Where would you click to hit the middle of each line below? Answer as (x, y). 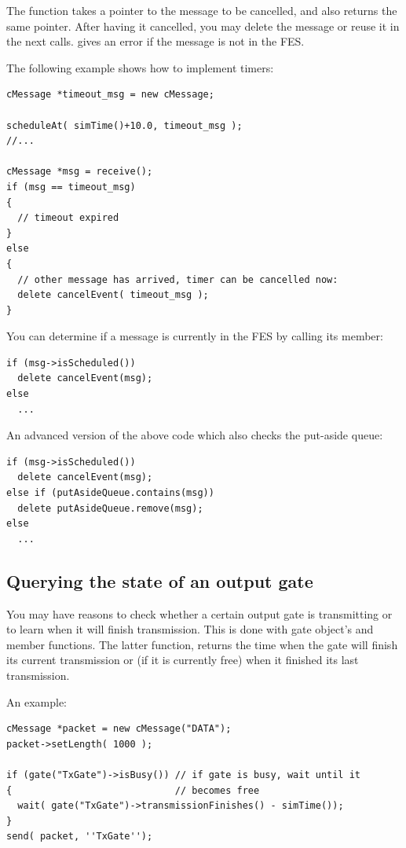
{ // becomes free (133, 790)
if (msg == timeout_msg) (71, 187)
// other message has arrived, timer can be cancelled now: (178, 279)
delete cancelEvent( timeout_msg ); (113, 295)
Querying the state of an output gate (160, 580)
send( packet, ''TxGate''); (80, 837)
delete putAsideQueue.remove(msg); (110, 508)
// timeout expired (68, 218)
